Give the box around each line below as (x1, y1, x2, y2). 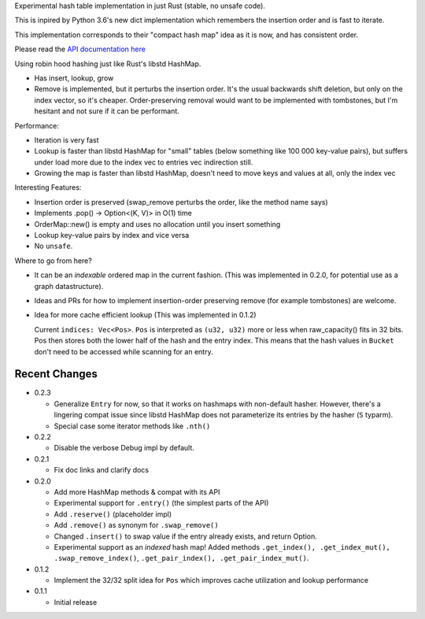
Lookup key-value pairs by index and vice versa (34, 231, 190, 240)
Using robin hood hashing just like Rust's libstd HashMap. (14, 59, 201, 69)
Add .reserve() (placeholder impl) (54, 509, 172, 519)
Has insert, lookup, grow (34, 73, 114, 83)
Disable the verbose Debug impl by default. (54, 443, 194, 453)
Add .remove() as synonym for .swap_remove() (54, 521, 220, 530)
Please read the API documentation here (14, 44, 146, 54)
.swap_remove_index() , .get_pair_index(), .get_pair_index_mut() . (54, 554, 309, 563)
